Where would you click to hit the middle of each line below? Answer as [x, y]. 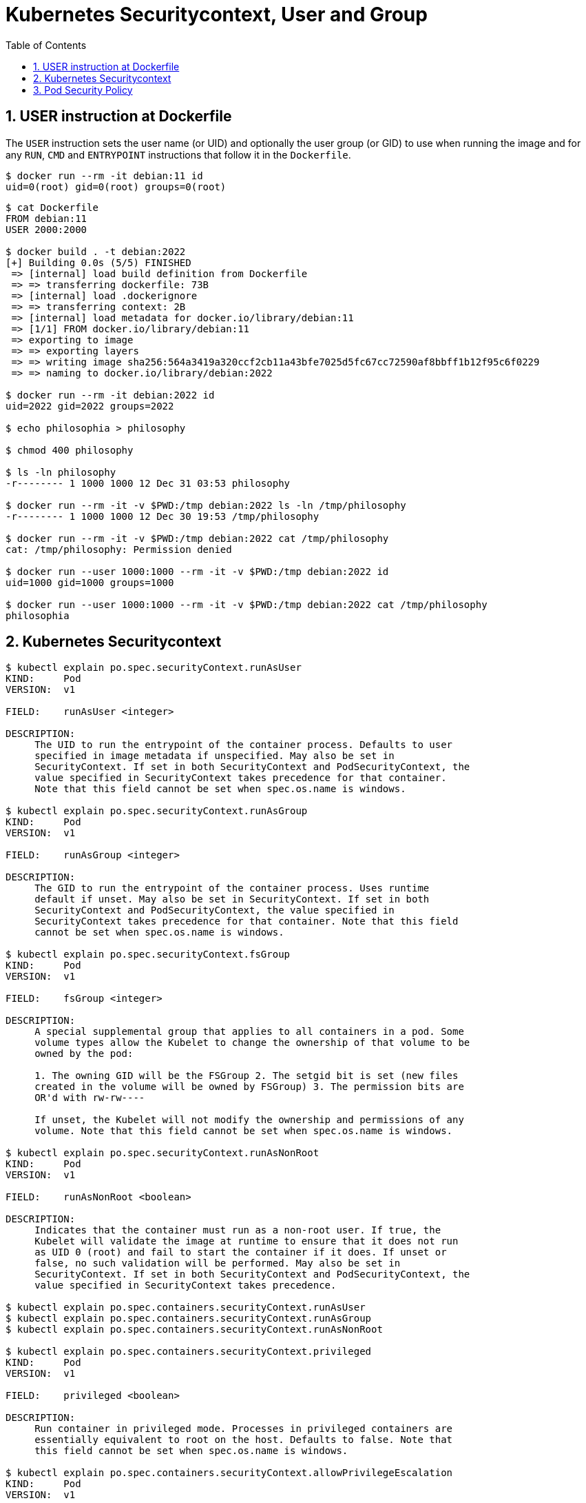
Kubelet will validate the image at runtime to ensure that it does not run [247, 1241]
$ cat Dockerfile [52, 207]
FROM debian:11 [46, 218]
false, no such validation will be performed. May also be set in [218, 1263]
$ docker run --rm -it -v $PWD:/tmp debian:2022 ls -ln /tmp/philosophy [206, 505]
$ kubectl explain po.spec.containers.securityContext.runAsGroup [189, 1319]
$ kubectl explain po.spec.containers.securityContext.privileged [189, 1352]
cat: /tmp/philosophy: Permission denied [119, 549]
